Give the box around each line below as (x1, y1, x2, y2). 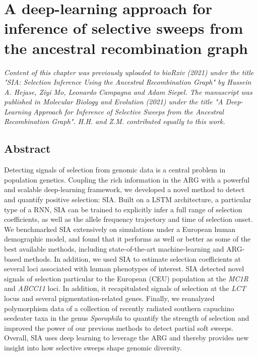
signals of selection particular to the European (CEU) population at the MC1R (4, 273, 248, 283)
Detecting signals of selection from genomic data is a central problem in (4, 164, 226, 175)
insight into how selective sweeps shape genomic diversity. (4, 342, 182, 352)
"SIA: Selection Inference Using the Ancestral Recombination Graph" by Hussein (4, 77, 251, 87)
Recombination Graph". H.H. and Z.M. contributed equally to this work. (4, 116, 225, 127)
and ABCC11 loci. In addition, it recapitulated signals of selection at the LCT (4, 283, 246, 293)
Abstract (4, 141, 51, 156)
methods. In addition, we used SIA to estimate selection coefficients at (23, 253, 241, 264)
